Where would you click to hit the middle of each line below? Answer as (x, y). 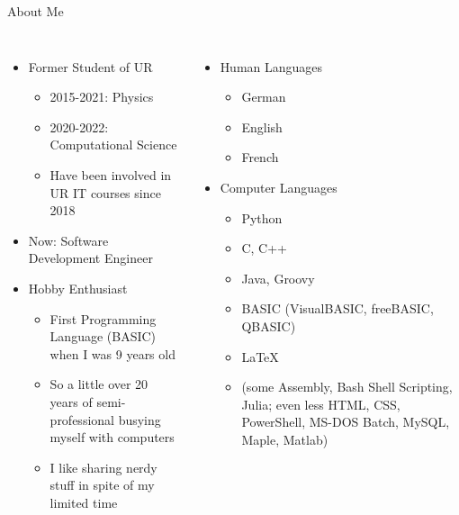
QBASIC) (269, 325)
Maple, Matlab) (285, 439)
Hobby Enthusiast (78, 288)
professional (82, 419)
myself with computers (112, 437)
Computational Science (113, 145)
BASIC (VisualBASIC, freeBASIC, (337, 308)
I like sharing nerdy (103, 467)
